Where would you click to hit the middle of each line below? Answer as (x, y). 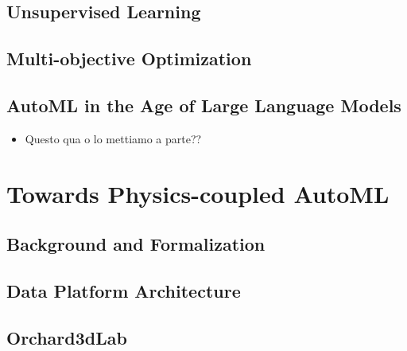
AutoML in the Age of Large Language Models (204, 105)
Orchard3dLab (67, 337)
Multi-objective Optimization (129, 58)
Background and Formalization (136, 244)
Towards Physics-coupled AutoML (198, 193)
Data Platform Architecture (124, 290)
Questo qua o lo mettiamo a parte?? (113, 138)
